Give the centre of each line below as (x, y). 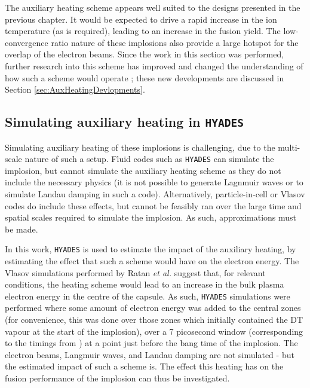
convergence (27, 42)
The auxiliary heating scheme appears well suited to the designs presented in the (153, 7)
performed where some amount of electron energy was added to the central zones (153, 308)
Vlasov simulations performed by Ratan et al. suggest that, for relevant (135, 272)
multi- (289, 147)
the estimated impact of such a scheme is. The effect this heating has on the (144, 366)
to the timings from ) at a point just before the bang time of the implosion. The (151, 343)
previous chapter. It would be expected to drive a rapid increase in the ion (141, 19)
